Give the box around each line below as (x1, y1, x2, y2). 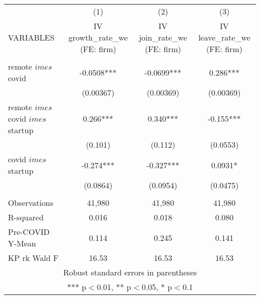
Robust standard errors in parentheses (63, 266, 197, 278)
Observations (8, 197, 53, 208)
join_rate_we (138, 32, 187, 43)
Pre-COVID (8, 226, 50, 237)
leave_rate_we (198, 32, 250, 43)
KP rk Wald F (8, 252, 58, 263)
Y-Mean (8, 237, 36, 249)
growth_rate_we (68, 32, 128, 43)
